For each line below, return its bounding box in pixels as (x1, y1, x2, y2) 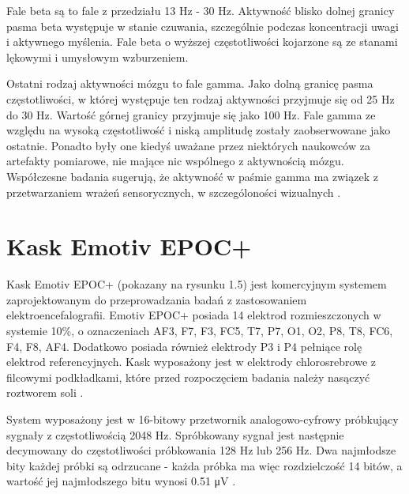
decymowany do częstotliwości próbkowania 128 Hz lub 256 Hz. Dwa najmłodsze (6, 442, 396, 458)
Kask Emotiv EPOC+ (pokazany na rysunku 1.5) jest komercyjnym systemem (6, 276, 387, 292)
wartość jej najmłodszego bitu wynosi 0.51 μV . (6, 473, 236, 489)
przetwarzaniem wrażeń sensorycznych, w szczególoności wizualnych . (6, 183, 341, 200)
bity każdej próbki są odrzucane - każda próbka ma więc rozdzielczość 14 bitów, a (6, 457, 403, 473)
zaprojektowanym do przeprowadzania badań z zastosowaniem (6, 291, 307, 307)
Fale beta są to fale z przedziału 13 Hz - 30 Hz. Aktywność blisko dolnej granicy (6, 2, 395, 18)
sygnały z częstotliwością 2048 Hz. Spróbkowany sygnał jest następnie (6, 426, 344, 443)
